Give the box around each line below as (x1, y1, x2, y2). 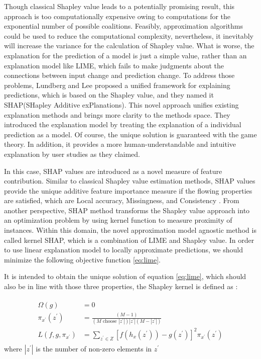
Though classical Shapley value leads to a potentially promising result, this (4, 1, 235, 11)
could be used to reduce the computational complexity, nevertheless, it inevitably (4, 30, 253, 41)
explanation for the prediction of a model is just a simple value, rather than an (4, 50, 247, 60)
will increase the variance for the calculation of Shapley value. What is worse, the (4, 40, 254, 51)
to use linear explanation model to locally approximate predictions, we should (4, 244, 243, 255)
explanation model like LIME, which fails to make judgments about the (4, 60, 224, 70)
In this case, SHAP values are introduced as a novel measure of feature (4, 165, 222, 176)
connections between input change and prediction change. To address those (4, 70, 235, 80)
